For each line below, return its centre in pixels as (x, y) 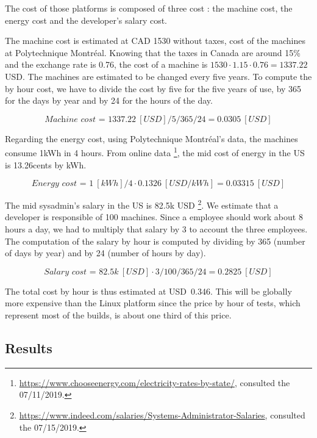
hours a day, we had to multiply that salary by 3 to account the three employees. (156, 229)
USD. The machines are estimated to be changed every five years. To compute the (158, 76)
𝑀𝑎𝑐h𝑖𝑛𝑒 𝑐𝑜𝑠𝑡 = (75, 119)
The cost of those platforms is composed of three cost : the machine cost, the (149, 8)
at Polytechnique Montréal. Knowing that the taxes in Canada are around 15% (153, 52)
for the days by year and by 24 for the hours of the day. (109, 100)
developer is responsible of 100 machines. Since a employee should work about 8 (154, 217)
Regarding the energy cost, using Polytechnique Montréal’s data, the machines (151, 138)
